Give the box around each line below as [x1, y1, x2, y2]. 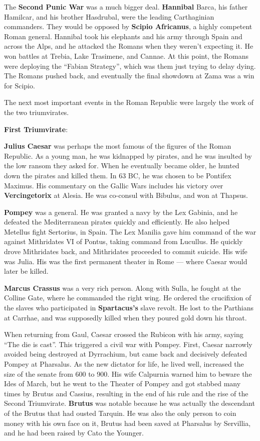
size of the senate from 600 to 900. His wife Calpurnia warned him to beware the [4, 368, 252, 379]
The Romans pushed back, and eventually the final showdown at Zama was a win [4, 70, 254, 81]
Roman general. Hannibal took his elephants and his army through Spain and [4, 31, 242, 41]
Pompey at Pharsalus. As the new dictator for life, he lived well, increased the [4, 359, 244, 369]
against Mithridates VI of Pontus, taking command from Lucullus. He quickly [4, 236, 243, 247]
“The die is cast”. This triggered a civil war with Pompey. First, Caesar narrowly [4, 339, 252, 349]
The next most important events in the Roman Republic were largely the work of [4, 97, 254, 107]
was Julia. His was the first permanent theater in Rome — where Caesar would [4, 256, 247, 266]
